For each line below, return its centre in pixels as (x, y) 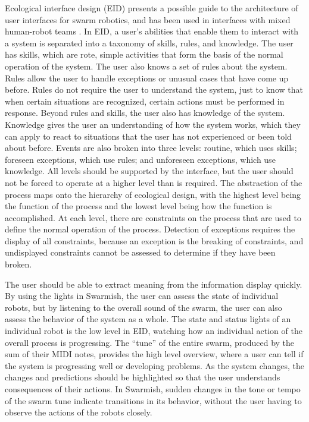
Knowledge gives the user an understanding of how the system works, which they (153, 124)
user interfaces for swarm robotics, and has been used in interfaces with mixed (148, 19)
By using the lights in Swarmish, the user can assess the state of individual (142, 296)
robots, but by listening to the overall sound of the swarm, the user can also (143, 307)
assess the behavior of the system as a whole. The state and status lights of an (148, 319)
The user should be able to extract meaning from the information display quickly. (154, 284)
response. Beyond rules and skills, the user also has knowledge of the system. (145, 113)
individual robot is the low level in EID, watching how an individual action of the (154, 331)
